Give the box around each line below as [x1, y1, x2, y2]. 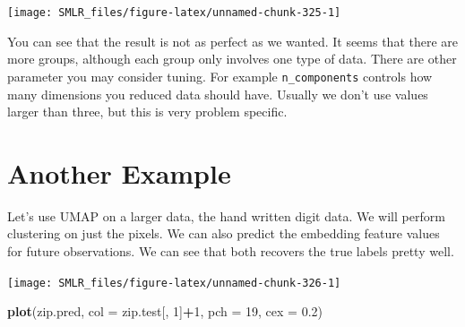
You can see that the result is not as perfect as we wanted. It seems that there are [7, 31, 459, 50]
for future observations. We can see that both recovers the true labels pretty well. [7, 242, 454, 260]
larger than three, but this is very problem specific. [7, 102, 288, 121]
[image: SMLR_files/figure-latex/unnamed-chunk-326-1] [7, 276, 341, 289]
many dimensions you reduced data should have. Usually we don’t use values [7, 84, 428, 103]
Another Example [7, 154, 231, 191]
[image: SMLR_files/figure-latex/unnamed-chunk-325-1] [7, 6, 341, 19]
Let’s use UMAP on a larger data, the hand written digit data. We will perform [7, 206, 445, 225]
